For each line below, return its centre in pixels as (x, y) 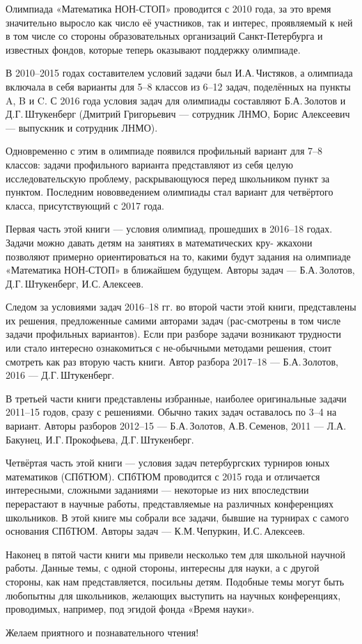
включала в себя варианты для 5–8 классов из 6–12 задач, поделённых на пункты (178, 86)
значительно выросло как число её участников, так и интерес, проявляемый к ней (179, 22)
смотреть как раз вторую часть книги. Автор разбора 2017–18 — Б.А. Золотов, (172, 361)
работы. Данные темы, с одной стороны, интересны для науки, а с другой (163, 568)
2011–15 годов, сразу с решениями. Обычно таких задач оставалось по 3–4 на (171, 412)
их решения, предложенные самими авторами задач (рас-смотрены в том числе (173, 320)
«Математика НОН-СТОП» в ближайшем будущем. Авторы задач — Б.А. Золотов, (180, 270)
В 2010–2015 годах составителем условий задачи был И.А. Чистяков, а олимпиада (179, 73)
